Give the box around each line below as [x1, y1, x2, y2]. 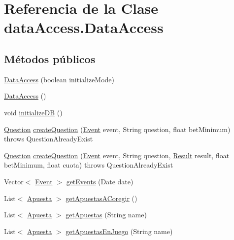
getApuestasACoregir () [66, 193, 137, 203]
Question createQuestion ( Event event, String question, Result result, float [4, 150, 230, 160]
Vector [4, 176, 24, 186]
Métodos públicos [4, 51, 96, 66]
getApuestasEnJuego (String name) [66, 226, 173, 236]
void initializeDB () [4, 107, 63, 117]
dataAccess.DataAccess [4, 17, 164, 37]
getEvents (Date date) [66, 176, 134, 186]
